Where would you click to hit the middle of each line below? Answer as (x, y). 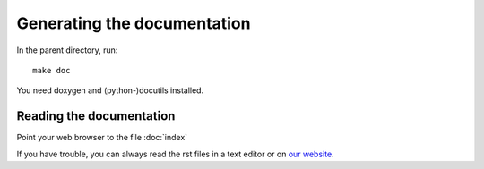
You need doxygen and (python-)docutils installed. (110, 90)
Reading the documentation (96, 116)
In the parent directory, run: (67, 50)
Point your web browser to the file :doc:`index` (102, 138)
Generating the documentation (134, 23)
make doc (52, 70)
